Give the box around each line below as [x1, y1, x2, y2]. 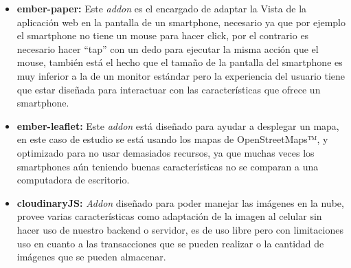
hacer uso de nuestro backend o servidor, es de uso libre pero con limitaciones [16, 222, 343, 236]
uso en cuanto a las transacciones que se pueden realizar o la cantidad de [16, 236, 324, 250]
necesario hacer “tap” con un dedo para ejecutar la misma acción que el [16, 41, 319, 56]
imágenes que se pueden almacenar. [16, 249, 166, 264]
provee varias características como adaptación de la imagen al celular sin [16, 209, 322, 223]
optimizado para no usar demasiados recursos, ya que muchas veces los [16, 145, 315, 159]
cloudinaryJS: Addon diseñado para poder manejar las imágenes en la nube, [16, 195, 344, 210]
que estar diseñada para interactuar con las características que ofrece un [16, 82, 321, 96]
